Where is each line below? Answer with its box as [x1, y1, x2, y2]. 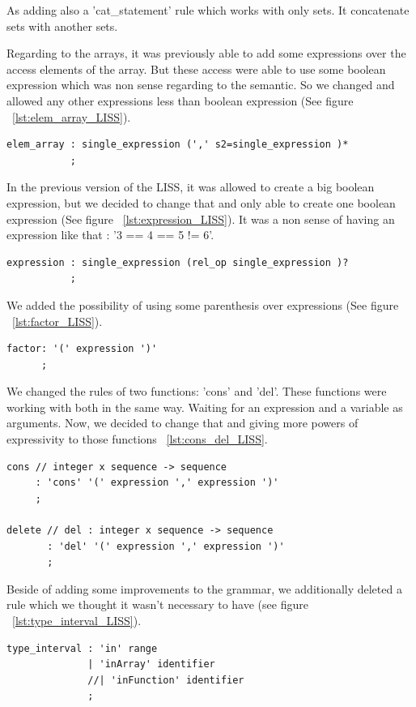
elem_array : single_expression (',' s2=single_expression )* [6, 139, 349, 151]
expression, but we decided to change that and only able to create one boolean [6, 194, 396, 211]
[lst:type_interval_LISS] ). [12, 612, 142, 628]
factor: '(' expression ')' [6, 343, 158, 355]
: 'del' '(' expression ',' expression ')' [47, 540, 285, 552]
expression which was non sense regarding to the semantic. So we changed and [6, 76, 395, 93]
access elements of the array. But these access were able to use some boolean [6, 60, 386, 77]
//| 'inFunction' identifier [87, 674, 244, 686]
